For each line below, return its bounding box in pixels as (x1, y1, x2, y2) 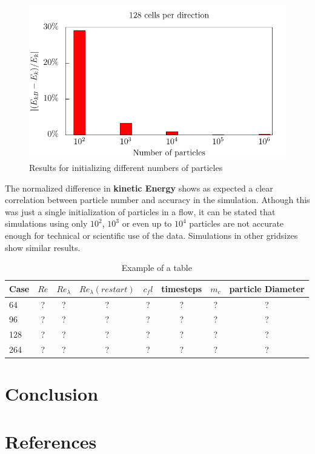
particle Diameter (229, 282, 305, 295)
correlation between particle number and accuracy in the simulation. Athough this (5, 193, 310, 206)
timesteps (161, 282, 202, 295)
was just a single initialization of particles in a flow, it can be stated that (5, 205, 276, 218)
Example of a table (121, 261, 192, 274)
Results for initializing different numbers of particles (29, 161, 223, 173)
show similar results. (5, 241, 81, 253)
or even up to (122, 217, 172, 230)
